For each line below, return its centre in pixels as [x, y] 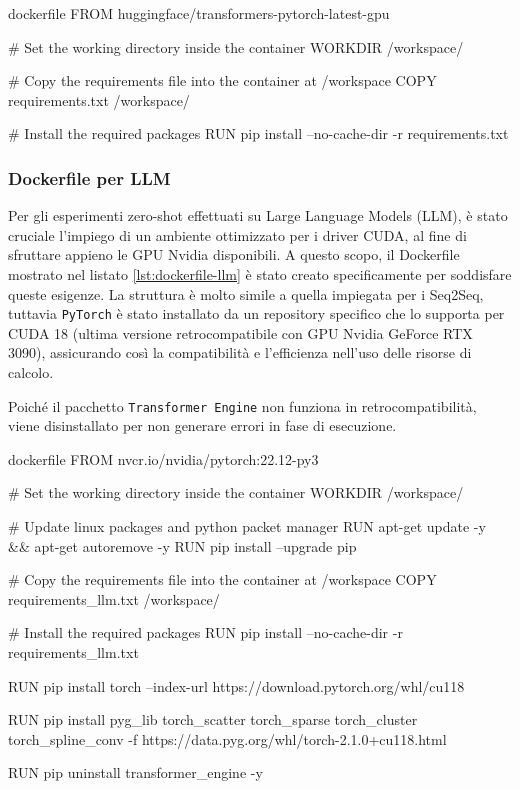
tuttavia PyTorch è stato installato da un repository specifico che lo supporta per [256, 313]
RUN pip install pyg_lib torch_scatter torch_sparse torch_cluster [213, 719]
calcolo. [31, 372]
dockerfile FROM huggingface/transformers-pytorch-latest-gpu [199, 13]
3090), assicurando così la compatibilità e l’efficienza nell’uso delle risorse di [240, 352]
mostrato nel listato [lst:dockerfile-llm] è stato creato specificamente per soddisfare [260, 273]
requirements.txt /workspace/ [99, 99]
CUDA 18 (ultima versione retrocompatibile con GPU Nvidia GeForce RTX [240, 332]
